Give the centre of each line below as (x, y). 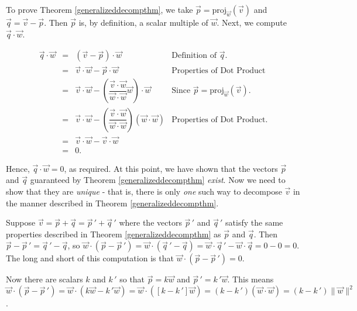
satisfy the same (254, 222)
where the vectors (150, 222)
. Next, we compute (252, 22)
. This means (250, 279)
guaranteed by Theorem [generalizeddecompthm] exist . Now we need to (158, 180)
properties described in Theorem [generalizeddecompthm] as (114, 234)
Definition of (194, 56)
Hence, (18, 168)
